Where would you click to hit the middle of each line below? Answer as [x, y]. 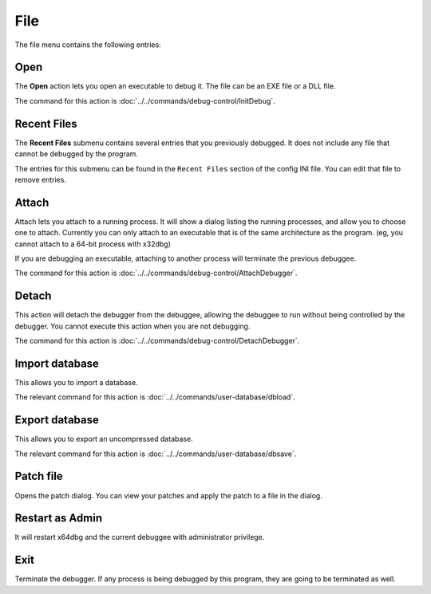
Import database [57, 363]
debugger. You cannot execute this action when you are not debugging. [132, 326]
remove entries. [41, 179]
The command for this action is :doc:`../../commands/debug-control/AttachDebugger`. [156, 273]
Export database [57, 420]
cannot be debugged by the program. [77, 154]
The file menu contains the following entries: [88, 45]
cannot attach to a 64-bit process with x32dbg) [93, 244]
